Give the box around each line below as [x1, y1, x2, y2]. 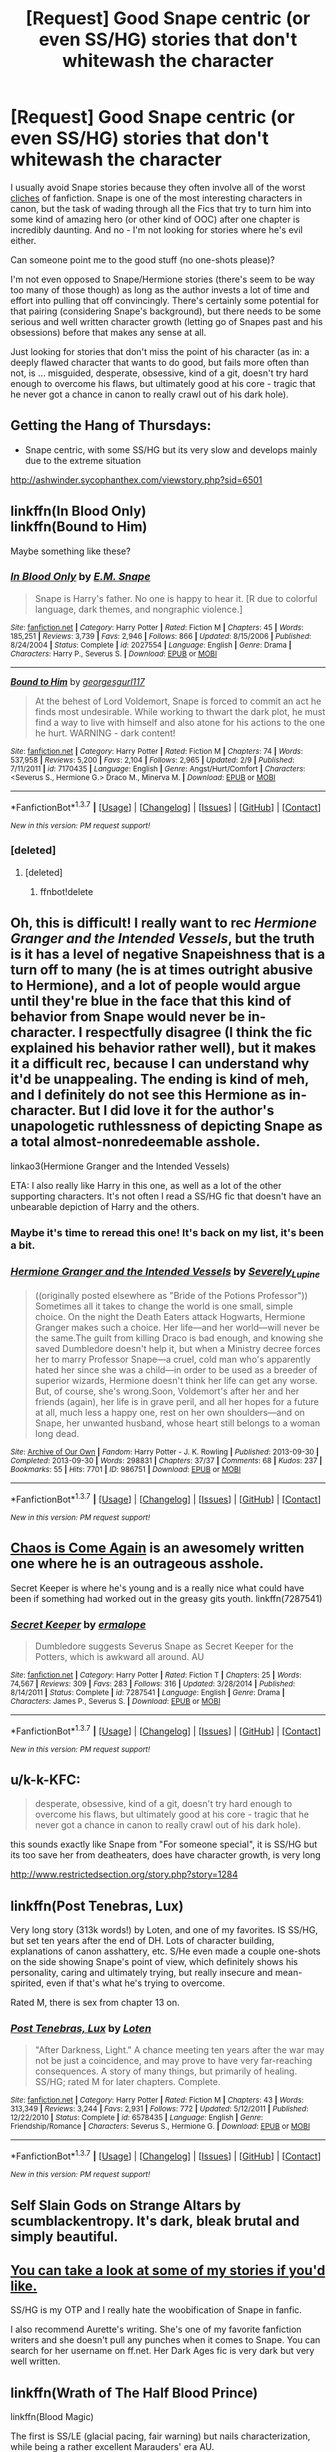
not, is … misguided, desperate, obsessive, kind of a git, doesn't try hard [10, 367, 309, 379]
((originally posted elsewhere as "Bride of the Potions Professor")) [34, 1290, 308, 1302]
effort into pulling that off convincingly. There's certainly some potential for [10, 294, 320, 306]
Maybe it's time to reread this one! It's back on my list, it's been [10, 1225, 325, 1239]
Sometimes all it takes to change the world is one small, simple [34, 1300, 293, 1312]
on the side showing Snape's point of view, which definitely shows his [10, 1956, 298, 1968]
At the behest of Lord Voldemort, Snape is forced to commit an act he [34, 695, 322, 707]
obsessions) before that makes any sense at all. [10, 326, 207, 338]
